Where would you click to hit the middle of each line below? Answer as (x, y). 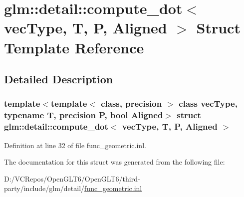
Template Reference (74, 47)
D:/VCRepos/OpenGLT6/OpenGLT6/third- (72, 178)
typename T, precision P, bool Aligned (84, 115)
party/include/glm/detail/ (44, 188)
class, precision (131, 103)
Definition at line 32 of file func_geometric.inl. (75, 145)
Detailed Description (59, 79)
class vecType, (208, 103)
